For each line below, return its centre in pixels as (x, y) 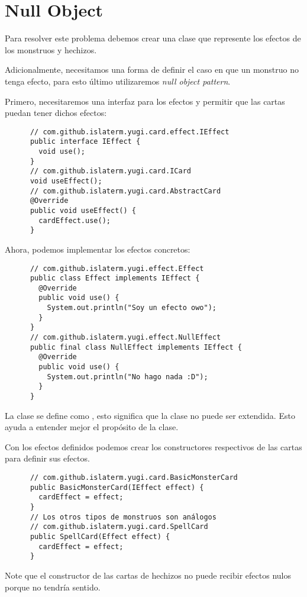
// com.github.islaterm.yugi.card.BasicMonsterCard (134, 478)
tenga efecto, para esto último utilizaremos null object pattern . (118, 81)
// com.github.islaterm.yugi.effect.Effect (117, 268)
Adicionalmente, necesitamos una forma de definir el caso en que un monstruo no (152, 70)
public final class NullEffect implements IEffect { (136, 347)
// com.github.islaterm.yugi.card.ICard (110, 171)
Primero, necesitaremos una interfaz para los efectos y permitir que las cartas (145, 101)
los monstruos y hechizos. (51, 49)
